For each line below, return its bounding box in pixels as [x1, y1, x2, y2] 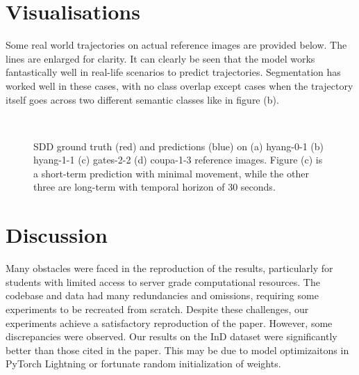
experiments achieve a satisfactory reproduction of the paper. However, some [6, 315, 333, 330]
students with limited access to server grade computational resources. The [6, 274, 320, 289]
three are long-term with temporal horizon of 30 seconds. [33, 179, 276, 194]
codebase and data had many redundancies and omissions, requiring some [6, 288, 319, 303]
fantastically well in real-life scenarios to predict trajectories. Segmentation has [6, 65, 341, 79]
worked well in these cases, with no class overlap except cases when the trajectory [6, 78, 353, 93]
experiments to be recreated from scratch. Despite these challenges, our [6, 301, 309, 316]
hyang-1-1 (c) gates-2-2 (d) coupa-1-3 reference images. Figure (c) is [33, 152, 323, 167]
